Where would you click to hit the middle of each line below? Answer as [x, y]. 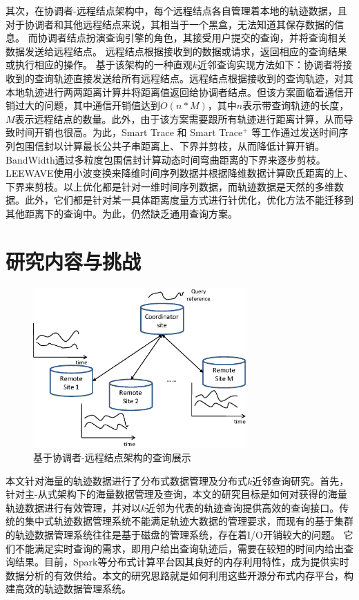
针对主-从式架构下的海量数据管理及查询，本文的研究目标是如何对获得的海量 [176, 494]
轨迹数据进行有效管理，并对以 [73, 507]
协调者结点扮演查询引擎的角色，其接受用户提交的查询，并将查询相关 [192, 38]
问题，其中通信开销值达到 [102, 105]
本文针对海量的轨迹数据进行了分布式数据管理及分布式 [126, 480]
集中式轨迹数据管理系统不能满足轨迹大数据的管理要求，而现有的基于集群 [189, 521]
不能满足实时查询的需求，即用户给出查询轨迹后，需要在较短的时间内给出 [179, 548]
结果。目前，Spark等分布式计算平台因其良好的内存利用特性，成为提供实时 [182, 562]
